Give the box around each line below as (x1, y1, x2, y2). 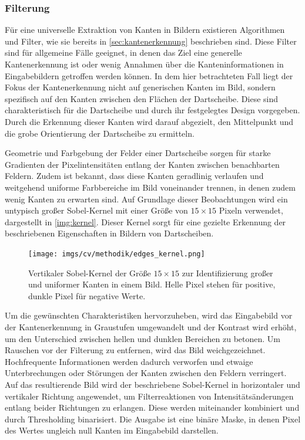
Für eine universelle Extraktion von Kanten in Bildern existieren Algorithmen (5, 23, 285, 36)
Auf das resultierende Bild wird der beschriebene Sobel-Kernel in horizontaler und (5, 378, 300, 390)
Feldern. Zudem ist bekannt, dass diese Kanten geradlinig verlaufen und (5, 170, 264, 182)
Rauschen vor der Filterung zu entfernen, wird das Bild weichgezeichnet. (5, 344, 266, 356)
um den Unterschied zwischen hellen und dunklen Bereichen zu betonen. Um (5, 332, 281, 344)
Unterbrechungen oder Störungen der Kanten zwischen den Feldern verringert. (5, 367, 287, 379)
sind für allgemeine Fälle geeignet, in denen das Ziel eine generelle (5, 46, 242, 59)
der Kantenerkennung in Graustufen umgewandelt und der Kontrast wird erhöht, (5, 320, 297, 333)
